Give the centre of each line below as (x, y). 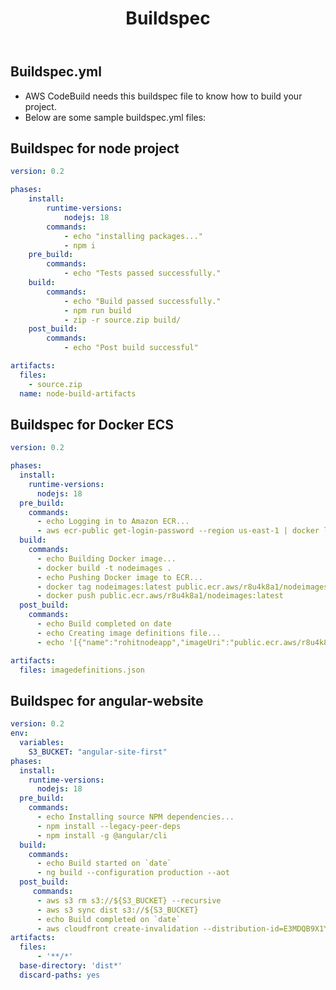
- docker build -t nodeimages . (104, 568)
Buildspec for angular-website (107, 700)
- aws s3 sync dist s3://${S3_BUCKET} (117, 910)
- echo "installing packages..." (133, 236)
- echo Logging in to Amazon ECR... (113, 522)
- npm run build (97, 310)
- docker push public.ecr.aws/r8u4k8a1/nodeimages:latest (160, 596)
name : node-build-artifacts (78, 393)
